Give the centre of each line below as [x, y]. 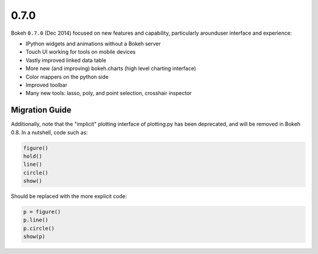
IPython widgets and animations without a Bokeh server [93, 44]
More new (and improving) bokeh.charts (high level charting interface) [111, 68]
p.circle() [39, 228]
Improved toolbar [47, 85]
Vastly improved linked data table [66, 60]
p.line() [36, 220]
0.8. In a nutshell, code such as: [49, 132]
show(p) [34, 237]
